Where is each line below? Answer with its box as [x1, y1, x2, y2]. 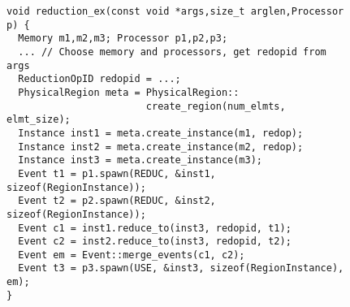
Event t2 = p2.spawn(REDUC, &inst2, [18, 195, 216, 207]
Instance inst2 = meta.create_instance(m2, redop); [18, 141, 304, 153]
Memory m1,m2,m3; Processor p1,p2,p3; [18, 32, 228, 45]
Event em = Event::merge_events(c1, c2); [18, 249, 245, 261]
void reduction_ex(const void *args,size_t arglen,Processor [6, 6, 344, 17]
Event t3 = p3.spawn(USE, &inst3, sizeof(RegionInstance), [18, 262, 344, 275]
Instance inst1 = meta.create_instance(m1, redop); [18, 127, 304, 139]
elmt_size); [6, 114, 71, 126]
